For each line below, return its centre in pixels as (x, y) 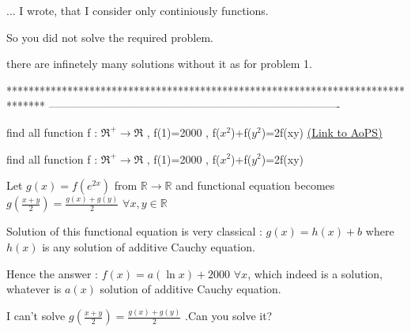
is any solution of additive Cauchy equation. (149, 247)
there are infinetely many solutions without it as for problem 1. (159, 64)
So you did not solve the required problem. (110, 37)
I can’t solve (36, 316)
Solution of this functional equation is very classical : (134, 231)
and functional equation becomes (255, 185)
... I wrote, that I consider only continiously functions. (138, 10)
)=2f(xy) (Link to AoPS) (322, 132)
